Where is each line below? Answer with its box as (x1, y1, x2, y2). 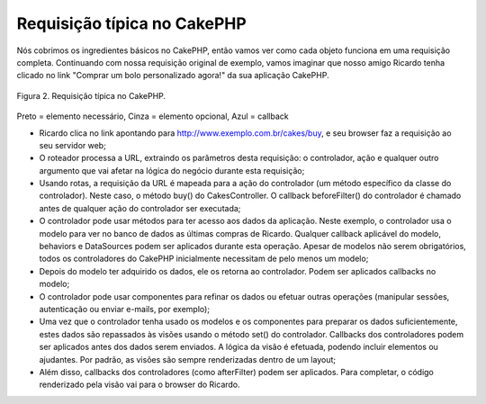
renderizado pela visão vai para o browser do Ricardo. (39, 379, 240, 391)
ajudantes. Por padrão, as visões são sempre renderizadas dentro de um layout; (39, 354, 337, 364)
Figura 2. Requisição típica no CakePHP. (16, 90, 166, 101)
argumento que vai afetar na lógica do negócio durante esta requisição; (39, 165, 305, 175)
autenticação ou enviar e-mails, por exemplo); (39, 303, 211, 314)
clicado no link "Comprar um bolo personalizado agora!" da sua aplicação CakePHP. (16, 70, 329, 81)
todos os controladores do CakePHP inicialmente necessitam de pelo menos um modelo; (39, 253, 369, 265)
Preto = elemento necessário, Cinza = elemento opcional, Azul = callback (16, 111, 289, 121)
